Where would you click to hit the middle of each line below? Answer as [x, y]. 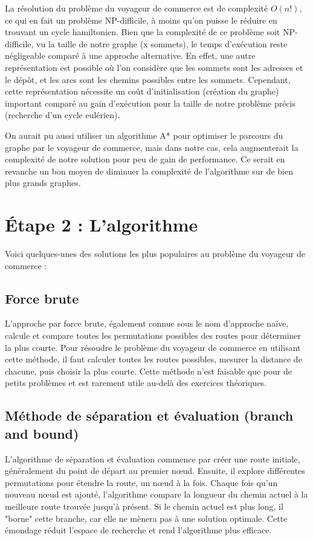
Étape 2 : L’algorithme [102, 225]
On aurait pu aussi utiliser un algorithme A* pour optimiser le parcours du [144, 135]
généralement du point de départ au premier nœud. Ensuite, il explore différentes [155, 471]
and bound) [42, 433]
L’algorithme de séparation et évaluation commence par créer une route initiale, [153, 458]
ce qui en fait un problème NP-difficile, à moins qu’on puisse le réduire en [141, 20]
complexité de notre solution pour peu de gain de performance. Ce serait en [145, 159]
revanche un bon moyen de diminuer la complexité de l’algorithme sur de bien [149, 171]
